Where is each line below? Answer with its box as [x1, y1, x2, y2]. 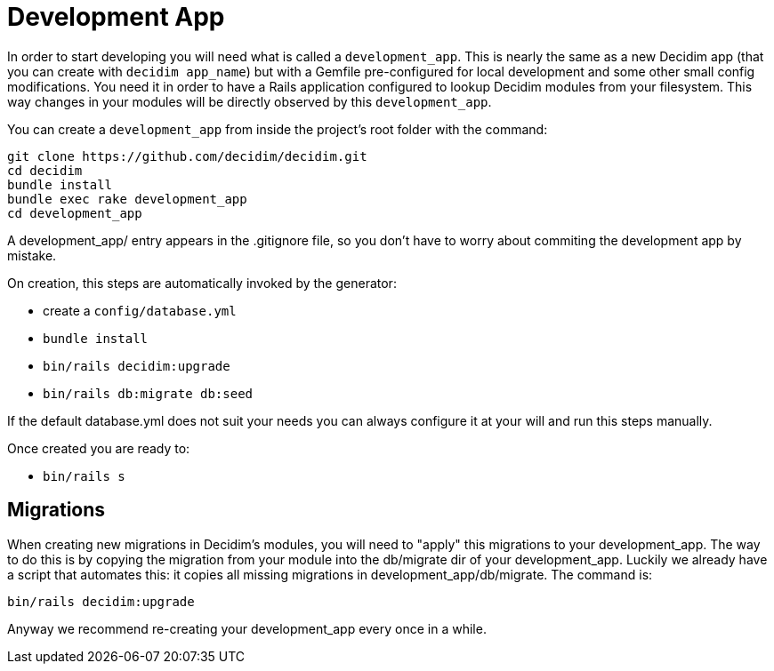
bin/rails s [43, 468, 125, 483]
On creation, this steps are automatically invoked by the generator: [7, 275, 397, 291]
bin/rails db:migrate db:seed [43, 386, 254, 401]
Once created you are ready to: [7, 440, 190, 456]
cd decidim [7, 163, 83, 178]
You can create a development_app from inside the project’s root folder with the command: [7, 121, 548, 137]
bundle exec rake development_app [7, 191, 247, 206]
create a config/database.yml [43, 302, 237, 318]
